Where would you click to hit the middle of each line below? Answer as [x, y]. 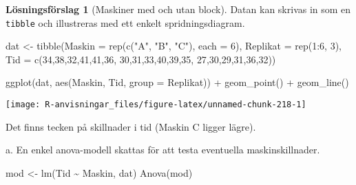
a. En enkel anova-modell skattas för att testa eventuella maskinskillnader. [163, 150]
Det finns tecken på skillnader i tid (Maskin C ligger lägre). [131, 126]
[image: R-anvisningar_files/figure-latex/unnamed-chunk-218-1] [156, 105]
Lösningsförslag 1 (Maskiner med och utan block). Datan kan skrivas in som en [178, 9]
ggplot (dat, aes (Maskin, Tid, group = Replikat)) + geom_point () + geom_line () [177, 82]
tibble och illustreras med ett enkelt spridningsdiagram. [125, 22]
